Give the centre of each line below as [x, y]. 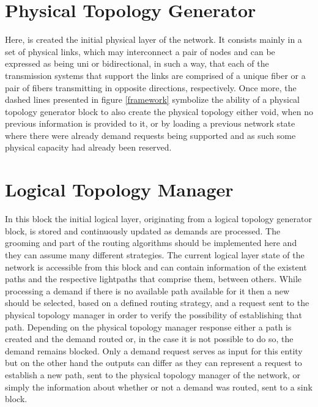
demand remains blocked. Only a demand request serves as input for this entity [154, 350]
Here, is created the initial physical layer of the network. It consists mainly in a [153, 39]
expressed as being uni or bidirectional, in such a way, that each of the [137, 63]
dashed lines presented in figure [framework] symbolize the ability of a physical [152, 99]
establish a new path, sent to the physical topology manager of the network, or [153, 374]
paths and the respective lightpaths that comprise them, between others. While [153, 279]
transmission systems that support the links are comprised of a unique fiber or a [155, 75]
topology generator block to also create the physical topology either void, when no [159, 111]
